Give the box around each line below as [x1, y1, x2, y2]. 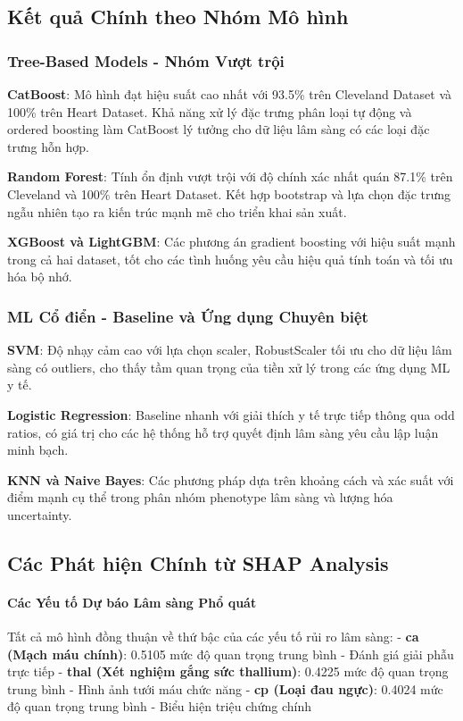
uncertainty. [7, 505, 72, 524]
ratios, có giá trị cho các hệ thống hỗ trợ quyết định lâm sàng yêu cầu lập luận [7, 423, 439, 441]
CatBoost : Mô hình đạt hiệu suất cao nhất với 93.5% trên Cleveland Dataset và [7, 85, 452, 103]
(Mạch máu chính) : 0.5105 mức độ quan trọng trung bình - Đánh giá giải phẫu [7, 644, 454, 663]
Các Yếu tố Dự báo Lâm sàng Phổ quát [7, 592, 257, 611]
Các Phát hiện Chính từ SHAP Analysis [7, 549, 389, 576]
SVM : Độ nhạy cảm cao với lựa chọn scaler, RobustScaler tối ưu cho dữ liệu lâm [7, 340, 452, 359]
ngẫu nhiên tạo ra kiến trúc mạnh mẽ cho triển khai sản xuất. [7, 202, 347, 221]
